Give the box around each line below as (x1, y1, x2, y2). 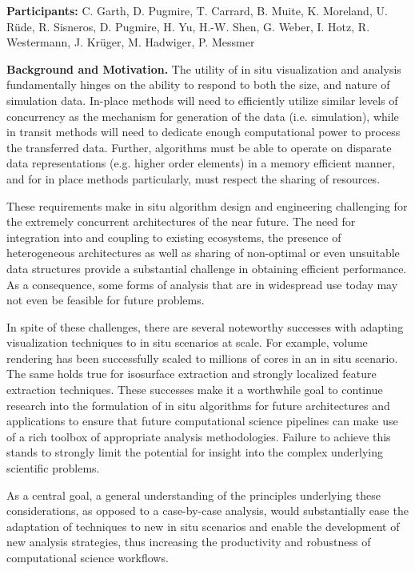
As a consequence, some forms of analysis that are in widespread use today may (6, 275, 398, 292)
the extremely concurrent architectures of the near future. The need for (6, 213, 356, 230)
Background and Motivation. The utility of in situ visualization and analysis (6, 60, 401, 77)
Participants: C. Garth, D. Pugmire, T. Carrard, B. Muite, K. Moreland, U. (6, 2, 388, 18)
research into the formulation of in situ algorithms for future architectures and (6, 396, 390, 413)
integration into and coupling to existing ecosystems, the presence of (6, 228, 341, 245)
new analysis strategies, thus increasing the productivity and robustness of (6, 533, 371, 550)
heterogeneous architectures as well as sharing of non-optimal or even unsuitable (6, 244, 400, 261)
